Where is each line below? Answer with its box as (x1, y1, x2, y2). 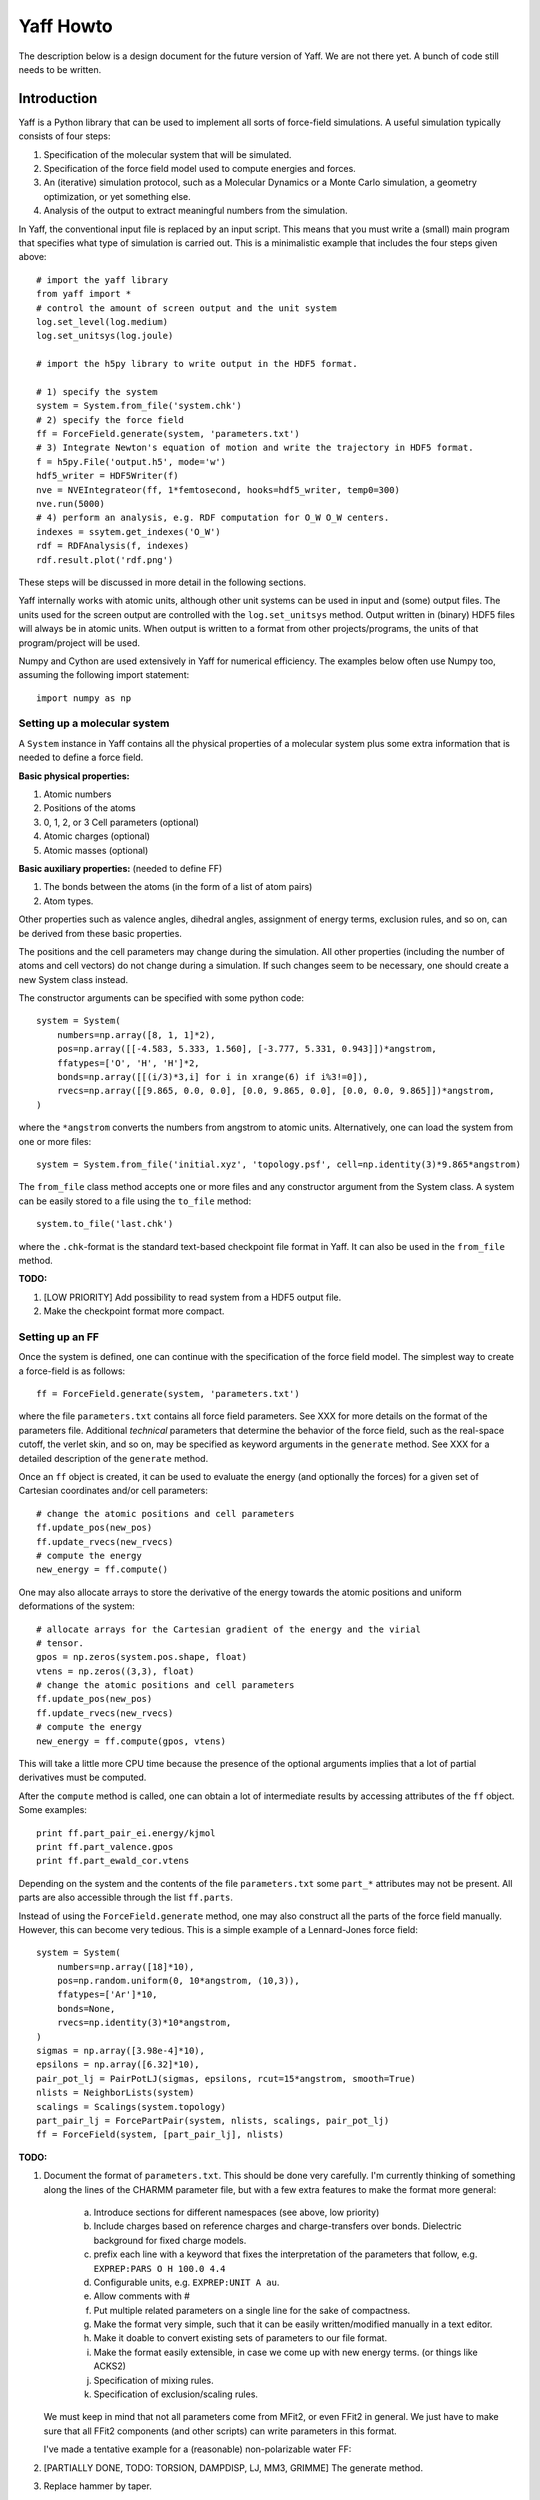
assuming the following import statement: (18, 669, 190, 681)
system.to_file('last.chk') (36, 1218, 174, 1230)
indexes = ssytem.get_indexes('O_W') (36, 526, 222, 537)
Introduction (18, 90, 98, 107)
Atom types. (43, 895, 94, 907)
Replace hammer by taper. (43, 2480, 152, 2492)
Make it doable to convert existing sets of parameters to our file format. (93, 2332, 388, 2344)
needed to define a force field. (18, 751, 144, 764)
